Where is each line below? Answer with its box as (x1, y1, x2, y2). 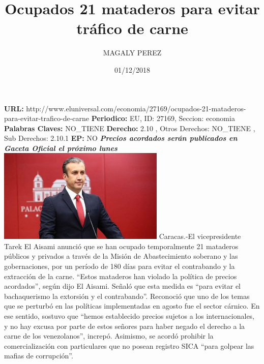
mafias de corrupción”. (4, 350, 73, 361)
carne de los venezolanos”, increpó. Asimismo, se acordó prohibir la (4, 330, 214, 341)
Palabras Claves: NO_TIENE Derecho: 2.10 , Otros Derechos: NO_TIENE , (4, 123, 255, 133)
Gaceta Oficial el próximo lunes (4, 142, 118, 153)
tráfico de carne (76, 18, 188, 39)
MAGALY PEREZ (103, 47, 162, 58)
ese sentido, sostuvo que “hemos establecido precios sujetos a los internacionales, (4, 310, 255, 321)
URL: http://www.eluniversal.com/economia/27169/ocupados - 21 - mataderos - (4, 103, 246, 113)
